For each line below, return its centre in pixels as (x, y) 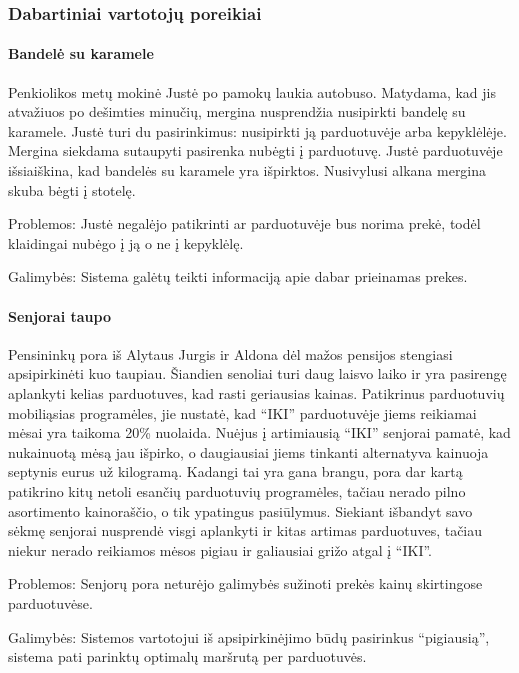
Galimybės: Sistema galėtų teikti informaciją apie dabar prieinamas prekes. (238, 276)
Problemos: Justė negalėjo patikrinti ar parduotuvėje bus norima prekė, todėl (244, 223)
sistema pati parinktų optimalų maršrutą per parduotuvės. (187, 656)
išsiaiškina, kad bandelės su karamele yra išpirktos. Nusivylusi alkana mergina (247, 170)
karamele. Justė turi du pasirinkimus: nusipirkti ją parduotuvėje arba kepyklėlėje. (257, 130)
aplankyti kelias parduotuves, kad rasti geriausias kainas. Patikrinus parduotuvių (256, 392)
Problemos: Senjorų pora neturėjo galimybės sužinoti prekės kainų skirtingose (245, 583)
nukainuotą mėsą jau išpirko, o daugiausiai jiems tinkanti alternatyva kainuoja (248, 451)
